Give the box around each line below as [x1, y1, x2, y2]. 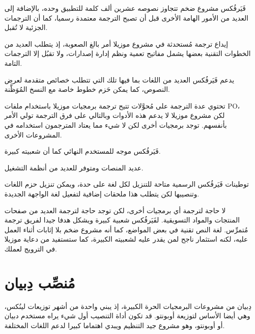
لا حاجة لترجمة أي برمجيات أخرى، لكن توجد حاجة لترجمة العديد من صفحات [4, 205, 226, 215]
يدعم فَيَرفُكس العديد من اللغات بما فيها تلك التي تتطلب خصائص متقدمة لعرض [4, 74, 234, 84]
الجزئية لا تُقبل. [4, 22, 48, 32]
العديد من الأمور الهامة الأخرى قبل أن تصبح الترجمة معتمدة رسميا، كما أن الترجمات [4, 12, 249, 23]
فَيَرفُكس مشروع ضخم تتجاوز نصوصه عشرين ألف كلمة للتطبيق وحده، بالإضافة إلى [4, 3, 246, 13]
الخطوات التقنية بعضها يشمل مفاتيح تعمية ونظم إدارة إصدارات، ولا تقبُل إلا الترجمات [4, 48, 251, 58]
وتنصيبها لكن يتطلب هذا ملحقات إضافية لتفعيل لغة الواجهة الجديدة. [4, 188, 199, 198]
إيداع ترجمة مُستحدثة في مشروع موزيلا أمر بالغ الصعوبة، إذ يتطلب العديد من [4, 38, 228, 49]
